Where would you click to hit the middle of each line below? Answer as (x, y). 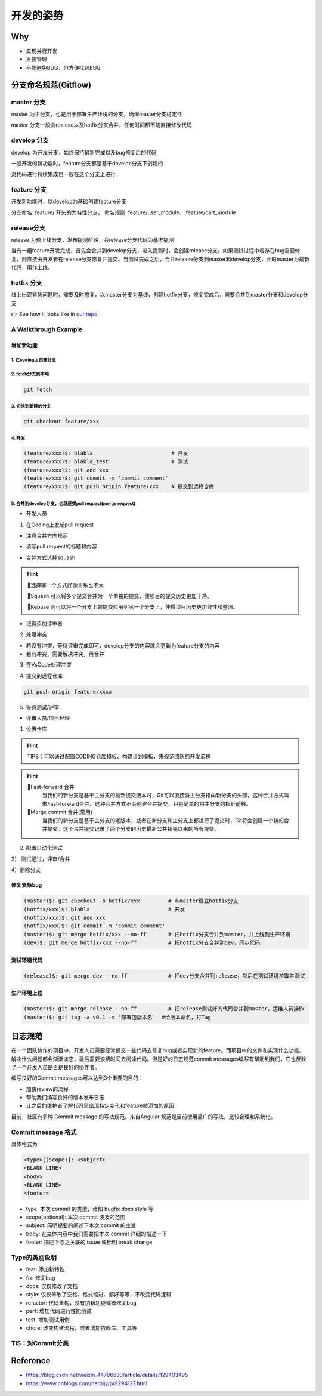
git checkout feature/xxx (61, 421)
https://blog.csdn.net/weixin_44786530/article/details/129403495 (107, 1375)
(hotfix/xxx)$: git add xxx (64, 917)
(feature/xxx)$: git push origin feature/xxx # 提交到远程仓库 (119, 487)
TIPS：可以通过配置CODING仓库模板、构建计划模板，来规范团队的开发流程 (119, 756)
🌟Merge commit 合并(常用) (60, 812)
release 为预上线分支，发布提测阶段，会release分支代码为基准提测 (92, 239)
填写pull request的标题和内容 (61, 547)
